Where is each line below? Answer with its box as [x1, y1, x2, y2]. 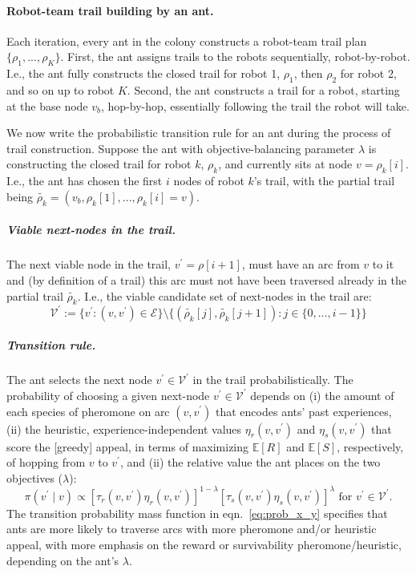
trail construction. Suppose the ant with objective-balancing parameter [6, 139, 355, 156]
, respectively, [337, 438, 404, 455]
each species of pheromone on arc [6, 402, 170, 419]
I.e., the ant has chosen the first [6, 172, 163, 189]
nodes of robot [173, 172, 244, 189]
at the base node [6, 97, 88, 114]
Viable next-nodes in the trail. [6, 221, 176, 238]
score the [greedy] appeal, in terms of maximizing [6, 438, 249, 455]
